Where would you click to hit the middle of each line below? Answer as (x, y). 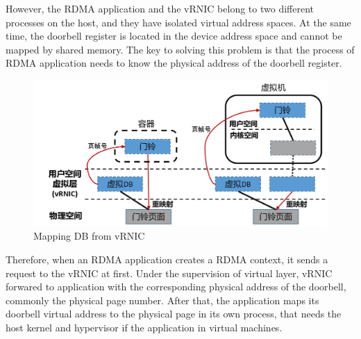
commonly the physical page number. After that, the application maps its (162, 300)
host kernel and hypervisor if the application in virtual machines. (144, 327)
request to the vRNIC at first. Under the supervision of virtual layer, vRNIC (169, 273)
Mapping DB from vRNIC (89, 236)
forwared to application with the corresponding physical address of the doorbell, (176, 287)
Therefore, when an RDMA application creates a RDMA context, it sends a (167, 259)
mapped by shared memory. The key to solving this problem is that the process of (180, 49)
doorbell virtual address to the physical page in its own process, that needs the (174, 314)
